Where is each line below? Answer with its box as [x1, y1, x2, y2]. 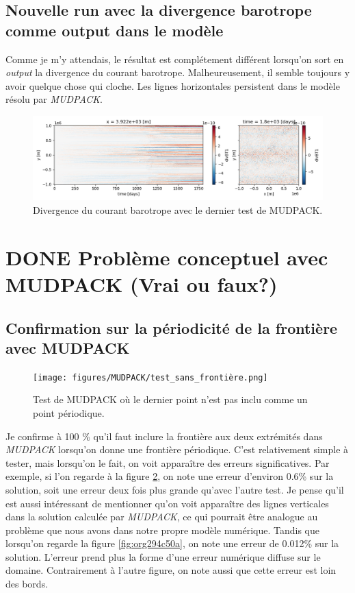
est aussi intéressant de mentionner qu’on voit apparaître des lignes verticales [5, 496, 329, 510]
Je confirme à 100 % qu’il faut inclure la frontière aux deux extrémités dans [5, 428, 323, 443]
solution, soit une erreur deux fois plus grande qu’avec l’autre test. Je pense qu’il [5, 482, 344, 496]
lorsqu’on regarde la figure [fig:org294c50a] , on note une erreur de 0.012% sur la [5, 536, 339, 550]
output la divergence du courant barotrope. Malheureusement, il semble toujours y [5, 65, 350, 80]
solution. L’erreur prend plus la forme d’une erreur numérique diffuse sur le [5, 549, 321, 564]
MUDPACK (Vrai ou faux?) [5, 269, 278, 298]
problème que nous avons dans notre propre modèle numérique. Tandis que [5, 522, 320, 537]
